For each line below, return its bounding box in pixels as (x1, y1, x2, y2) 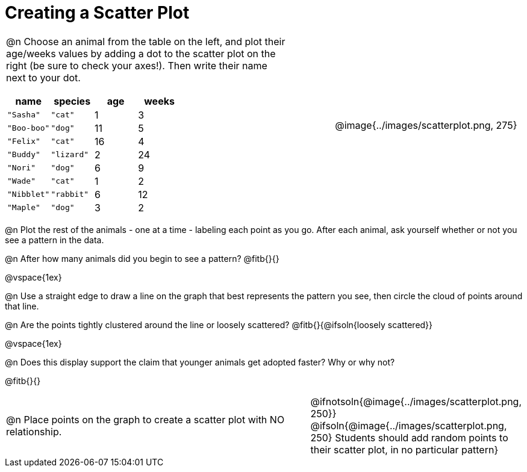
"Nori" (7, 163, 36, 173)
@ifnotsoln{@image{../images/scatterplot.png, (310, 395, 522, 408)
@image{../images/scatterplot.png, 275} (335, 119, 517, 131)
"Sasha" (7, 110, 40, 120)
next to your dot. (6, 71, 81, 84)
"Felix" (7, 137, 40, 146)
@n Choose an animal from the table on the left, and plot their (6, 35, 285, 48)
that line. (5, 300, 39, 311)
